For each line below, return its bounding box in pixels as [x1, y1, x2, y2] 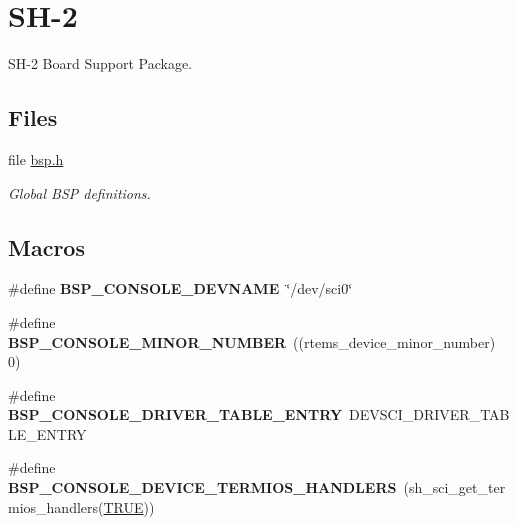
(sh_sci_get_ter [403, 477, 506, 498]
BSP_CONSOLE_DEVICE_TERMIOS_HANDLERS [8, 477, 397, 498]
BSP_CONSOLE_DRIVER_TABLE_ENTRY [8, 404, 343, 425]
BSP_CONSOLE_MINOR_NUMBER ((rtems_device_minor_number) [8, 331, 496, 352]
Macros [8, 231, 85, 262]
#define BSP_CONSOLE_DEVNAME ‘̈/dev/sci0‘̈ [8, 278, 353, 299]
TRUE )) [103, 496, 155, 517]
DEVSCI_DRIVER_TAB [349, 404, 510, 425]
